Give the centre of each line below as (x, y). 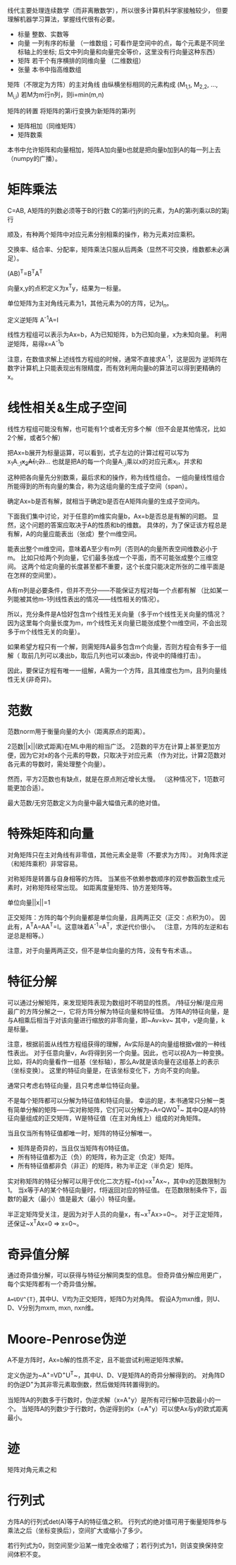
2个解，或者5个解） (36, 437)
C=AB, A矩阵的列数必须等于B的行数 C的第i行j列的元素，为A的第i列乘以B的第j (118, 210)
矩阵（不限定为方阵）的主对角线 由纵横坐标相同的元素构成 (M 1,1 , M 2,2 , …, (113, 85)
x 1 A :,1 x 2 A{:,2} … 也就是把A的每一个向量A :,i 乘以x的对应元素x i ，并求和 (105, 462)
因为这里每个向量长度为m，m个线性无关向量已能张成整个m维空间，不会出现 (117, 623)
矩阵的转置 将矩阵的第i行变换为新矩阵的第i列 (72, 111)
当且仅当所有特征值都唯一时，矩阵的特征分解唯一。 (81, 1133)
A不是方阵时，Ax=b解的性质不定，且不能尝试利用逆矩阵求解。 (98, 1360)
